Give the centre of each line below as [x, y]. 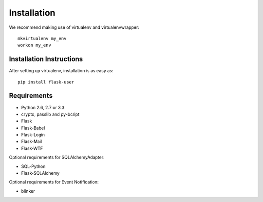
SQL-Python [33, 166]
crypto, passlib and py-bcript [50, 114]
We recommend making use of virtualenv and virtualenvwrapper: [74, 27]
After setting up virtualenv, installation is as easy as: [61, 71]
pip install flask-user [46, 82]
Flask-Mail [32, 141]
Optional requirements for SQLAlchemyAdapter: [57, 157]
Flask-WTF [32, 148]
